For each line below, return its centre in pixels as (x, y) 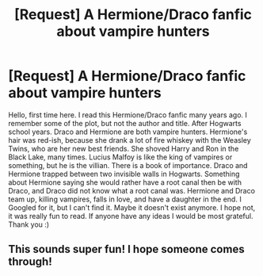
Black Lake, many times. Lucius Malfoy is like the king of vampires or (120, 157)
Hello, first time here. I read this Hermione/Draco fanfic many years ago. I (128, 115)
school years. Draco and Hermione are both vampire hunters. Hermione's (128, 132)
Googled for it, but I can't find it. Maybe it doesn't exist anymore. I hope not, (132, 207)
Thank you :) (29, 224)
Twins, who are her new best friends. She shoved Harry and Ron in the (124, 148)
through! (30, 262)
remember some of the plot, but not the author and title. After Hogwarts (125, 123)
